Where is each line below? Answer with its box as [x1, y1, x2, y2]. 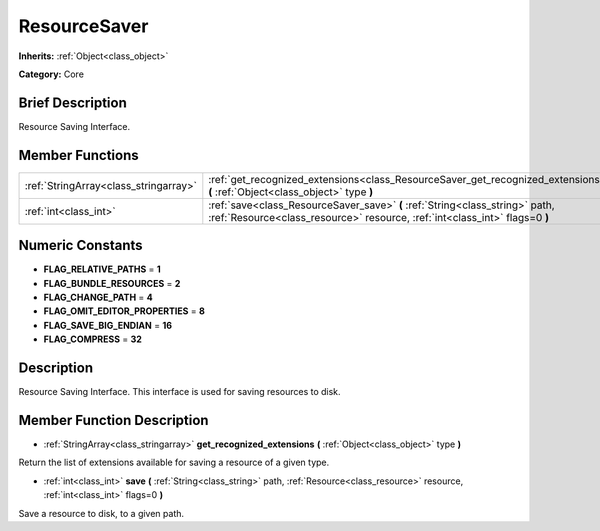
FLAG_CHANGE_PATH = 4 [43, 291, 154, 304]
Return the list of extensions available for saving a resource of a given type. [18, 456, 330, 469]
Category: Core [18, 68, 85, 80]
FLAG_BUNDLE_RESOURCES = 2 [43, 277, 181, 289]
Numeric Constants [18, 237, 144, 254]
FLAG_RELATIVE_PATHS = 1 [43, 263, 162, 275]
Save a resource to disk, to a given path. [18, 507, 185, 519]
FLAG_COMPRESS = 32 [43, 333, 142, 345]
